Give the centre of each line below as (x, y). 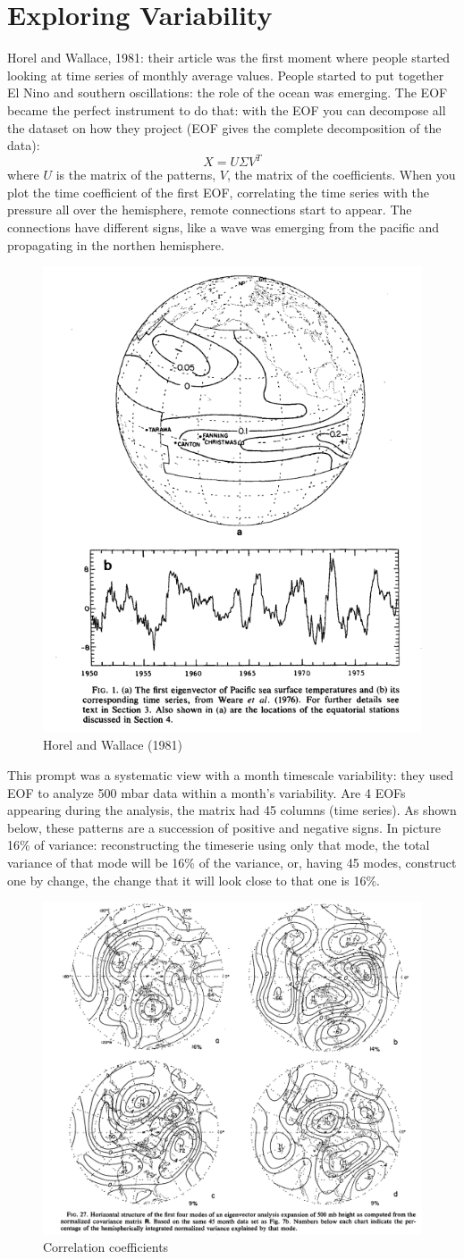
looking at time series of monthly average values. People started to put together (226, 75)
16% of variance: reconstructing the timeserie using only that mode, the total (219, 845)
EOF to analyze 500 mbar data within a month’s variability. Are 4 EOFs (207, 792)
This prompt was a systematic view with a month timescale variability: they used (231, 775)
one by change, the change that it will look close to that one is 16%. (194, 880)
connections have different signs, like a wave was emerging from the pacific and (223, 227)
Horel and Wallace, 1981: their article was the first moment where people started (229, 58)
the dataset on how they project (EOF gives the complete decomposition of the (224, 127)
